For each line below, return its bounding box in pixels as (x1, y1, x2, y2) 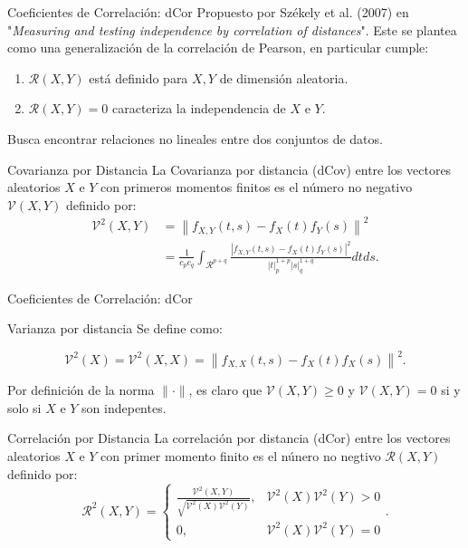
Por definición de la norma (7, 380, 155, 399)
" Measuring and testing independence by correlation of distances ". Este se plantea (7, 20, 457, 39)
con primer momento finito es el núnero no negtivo (100, 447, 381, 466)
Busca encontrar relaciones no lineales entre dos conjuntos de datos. (7, 129, 383, 148)
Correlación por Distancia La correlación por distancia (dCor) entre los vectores (7, 428, 451, 447)
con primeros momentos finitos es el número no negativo (100, 178, 413, 197)
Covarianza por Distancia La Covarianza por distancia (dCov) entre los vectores (7, 159, 452, 178)
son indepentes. (81, 398, 167, 417)
